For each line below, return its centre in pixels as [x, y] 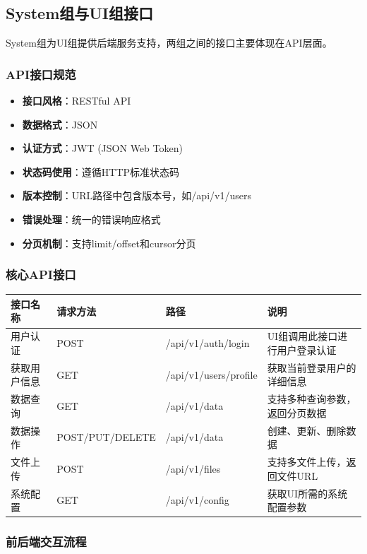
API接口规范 [41, 74]
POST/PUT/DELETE [106, 437]
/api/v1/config [197, 500]
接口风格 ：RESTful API [77, 101]
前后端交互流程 [46, 542]
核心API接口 [41, 275]
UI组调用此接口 [302, 336]
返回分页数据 [297, 412]
